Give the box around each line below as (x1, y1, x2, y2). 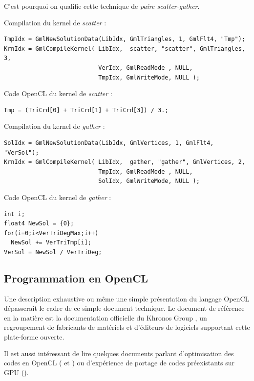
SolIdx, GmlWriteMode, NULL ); (98, 178, 200, 185)
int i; (4, 210, 25, 218)
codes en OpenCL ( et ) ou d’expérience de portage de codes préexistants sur (4, 358, 235, 368)
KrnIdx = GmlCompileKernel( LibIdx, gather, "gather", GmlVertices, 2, (4, 159, 245, 166)
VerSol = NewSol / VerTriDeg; (4, 248, 102, 256)
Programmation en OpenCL (4, 270, 148, 285)
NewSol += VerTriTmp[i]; (11, 239, 91, 246)
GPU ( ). (4, 367, 29, 377)
